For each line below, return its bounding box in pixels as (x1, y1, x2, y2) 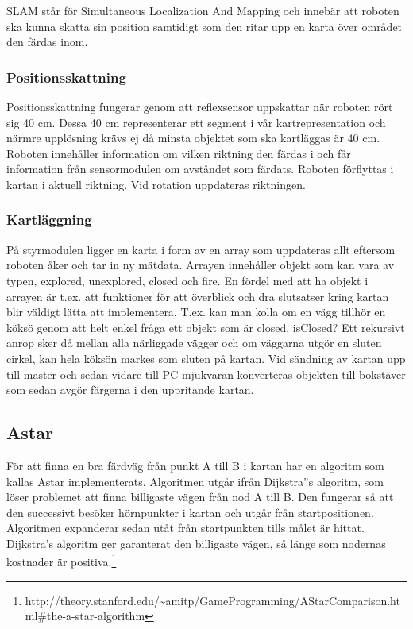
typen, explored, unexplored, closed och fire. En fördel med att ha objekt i (6, 272, 369, 288)
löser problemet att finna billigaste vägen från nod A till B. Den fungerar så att (6, 488, 394, 505)
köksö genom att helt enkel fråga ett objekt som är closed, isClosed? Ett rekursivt (6, 318, 405, 335)
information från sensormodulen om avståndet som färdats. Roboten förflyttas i (6, 160, 394, 177)
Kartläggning (6, 210, 92, 230)
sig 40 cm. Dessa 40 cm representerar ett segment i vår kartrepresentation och (6, 114, 386, 130)
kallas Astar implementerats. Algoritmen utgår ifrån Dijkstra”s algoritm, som (6, 473, 384, 489)
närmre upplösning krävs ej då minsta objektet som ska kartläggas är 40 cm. (6, 129, 380, 146)
